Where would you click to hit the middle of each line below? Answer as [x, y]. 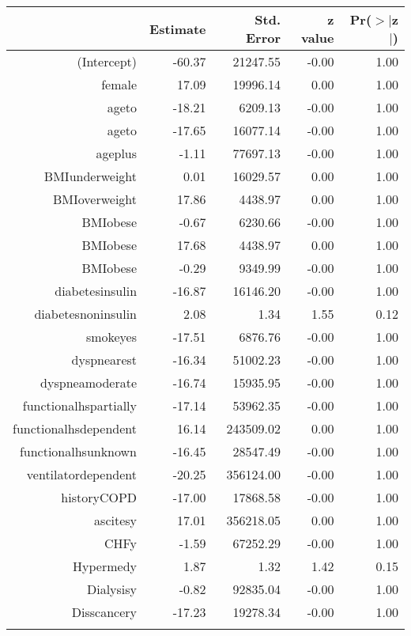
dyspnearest [104, 360]
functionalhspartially [80, 405]
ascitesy [116, 520]
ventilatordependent [82, 474]
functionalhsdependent [75, 428]
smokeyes [111, 337]
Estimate [178, 28]
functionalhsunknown [78, 451]
